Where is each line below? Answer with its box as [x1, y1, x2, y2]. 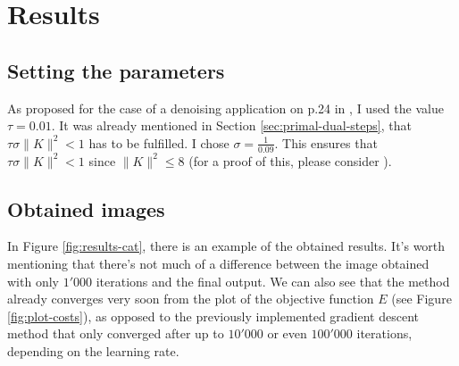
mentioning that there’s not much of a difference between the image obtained [7, 254, 430, 272]
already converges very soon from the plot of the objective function [7, 289, 374, 308]
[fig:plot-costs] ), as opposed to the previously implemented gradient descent [7, 306, 419, 325]
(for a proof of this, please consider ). [188, 151, 392, 170]
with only [7, 271, 59, 290]
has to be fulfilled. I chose [88, 133, 229, 152]
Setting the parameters [7, 56, 225, 84]
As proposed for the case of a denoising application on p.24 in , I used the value [7, 98, 444, 117]
